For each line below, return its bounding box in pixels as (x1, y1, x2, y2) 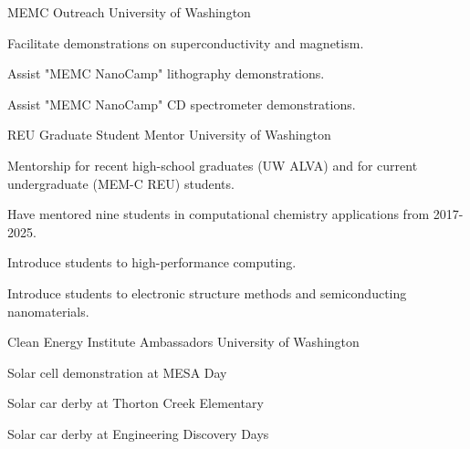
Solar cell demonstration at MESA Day (7, 362, 227, 381)
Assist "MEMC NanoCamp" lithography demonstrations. (7, 64, 325, 83)
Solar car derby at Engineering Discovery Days (7, 423, 269, 443)
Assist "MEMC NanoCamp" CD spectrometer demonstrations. (7, 94, 356, 113)
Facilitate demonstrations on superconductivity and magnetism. (7, 33, 364, 52)
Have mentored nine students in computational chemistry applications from (7, 204, 430, 224)
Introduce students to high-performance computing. (7, 253, 297, 272)
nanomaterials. (7, 301, 89, 320)
